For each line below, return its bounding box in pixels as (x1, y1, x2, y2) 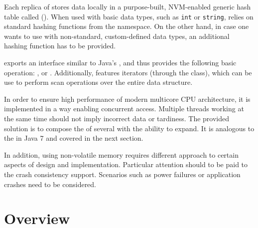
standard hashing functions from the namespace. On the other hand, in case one (4, 21, 249, 31)
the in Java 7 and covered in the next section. (4, 133, 143, 143)
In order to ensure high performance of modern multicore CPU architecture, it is (4, 93, 251, 104)
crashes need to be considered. (4, 179, 97, 189)
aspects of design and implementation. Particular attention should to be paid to (4, 159, 248, 170)
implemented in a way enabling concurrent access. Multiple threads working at (4, 103, 244, 114)
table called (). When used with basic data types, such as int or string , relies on (4, 11, 254, 21)
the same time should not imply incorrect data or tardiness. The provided (4, 113, 230, 123)
